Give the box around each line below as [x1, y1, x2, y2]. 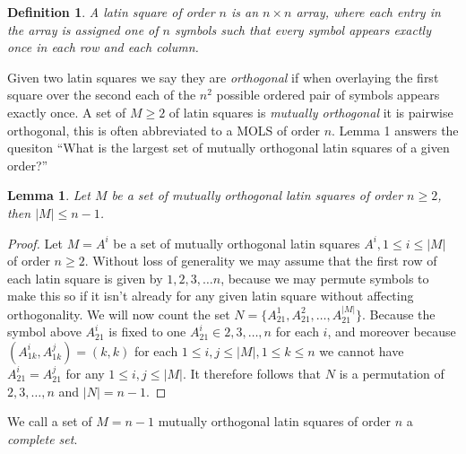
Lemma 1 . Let [7, 186, 91, 205]
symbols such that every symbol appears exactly [174, 20, 431, 39]
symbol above [7, 322, 82, 341]
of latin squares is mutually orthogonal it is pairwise [168, 102, 453, 121]
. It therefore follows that [182, 363, 322, 382]
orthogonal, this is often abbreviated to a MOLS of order [7, 120, 320, 139]
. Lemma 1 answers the [332, 120, 459, 139]
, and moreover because [327, 322, 456, 341]
